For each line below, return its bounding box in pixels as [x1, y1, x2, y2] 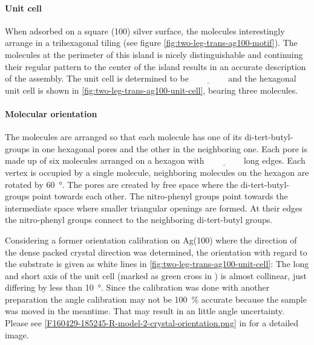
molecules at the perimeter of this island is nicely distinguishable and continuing [5, 48, 303, 60]
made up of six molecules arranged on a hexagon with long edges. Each [5, 154, 306, 167]
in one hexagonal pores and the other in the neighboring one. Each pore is [32, 142, 307, 155]
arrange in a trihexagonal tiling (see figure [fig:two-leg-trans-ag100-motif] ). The [5, 36, 298, 49]
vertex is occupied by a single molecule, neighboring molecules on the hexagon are [5, 166, 309, 178]
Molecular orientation [5, 107, 97, 120]
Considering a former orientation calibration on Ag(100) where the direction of [5, 233, 297, 246]
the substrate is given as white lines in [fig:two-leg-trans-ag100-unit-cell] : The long [5, 257, 309, 270]
